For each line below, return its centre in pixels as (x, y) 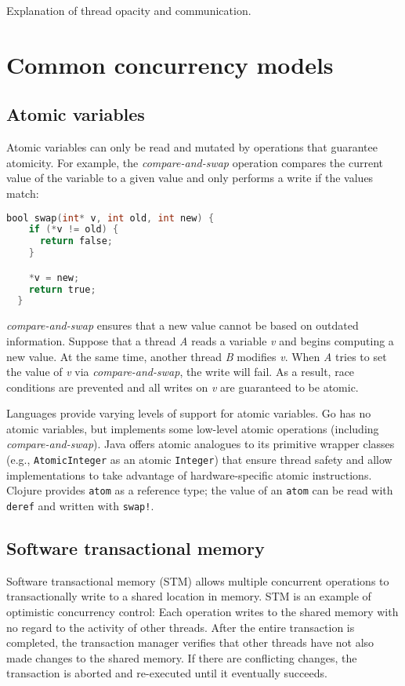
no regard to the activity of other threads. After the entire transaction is (181, 627)
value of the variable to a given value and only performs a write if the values (190, 178)
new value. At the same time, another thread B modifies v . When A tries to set (197, 356)
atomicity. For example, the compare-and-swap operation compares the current (195, 162)
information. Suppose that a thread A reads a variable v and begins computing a (200, 340)
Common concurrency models (170, 64)
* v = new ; (54, 277)
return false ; (76, 241)
